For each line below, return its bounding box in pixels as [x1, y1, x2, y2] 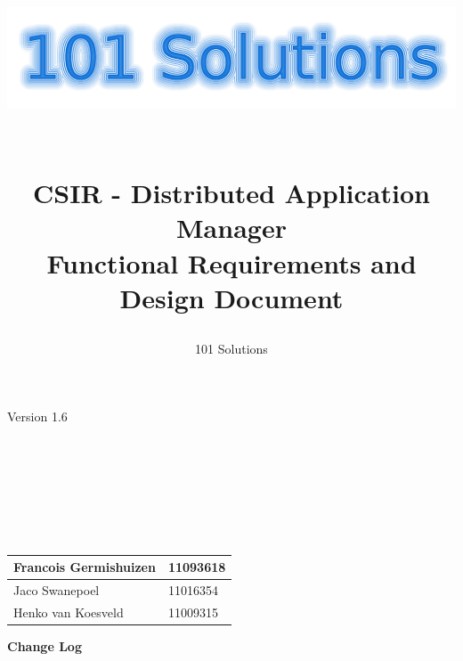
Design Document [119, 279, 344, 315]
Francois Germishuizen [13, 558, 156, 576]
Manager [176, 209, 287, 246]
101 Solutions [195, 339, 268, 357]
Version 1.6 [7, 406, 68, 425]
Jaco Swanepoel [13, 581, 100, 600]
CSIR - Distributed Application [33, 175, 430, 211]
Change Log [7, 637, 82, 656]
